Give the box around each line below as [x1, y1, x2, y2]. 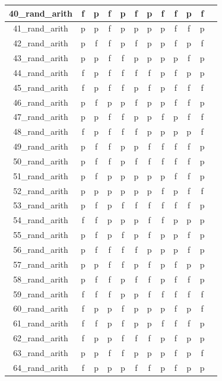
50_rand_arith [13, 154, 68, 167]
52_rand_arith [13, 184, 68, 196]
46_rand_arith [13, 96, 68, 108]
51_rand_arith [13, 169, 68, 182]
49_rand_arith [13, 140, 68, 153]
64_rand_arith [13, 361, 68, 373]
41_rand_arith [13, 22, 68, 34]
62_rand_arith [13, 332, 68, 344]
